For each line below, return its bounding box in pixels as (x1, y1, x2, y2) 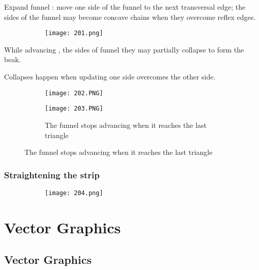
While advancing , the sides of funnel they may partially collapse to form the (4, 44, 244, 55)
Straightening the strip (4, 168, 100, 181)
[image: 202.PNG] (45, 89, 103, 97)
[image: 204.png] (45, 189, 103, 197)
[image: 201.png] (45, 30, 103, 37)
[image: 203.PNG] (45, 105, 103, 113)
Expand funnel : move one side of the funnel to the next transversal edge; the (4, 2, 246, 12)
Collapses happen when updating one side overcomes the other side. (4, 71, 216, 82)
